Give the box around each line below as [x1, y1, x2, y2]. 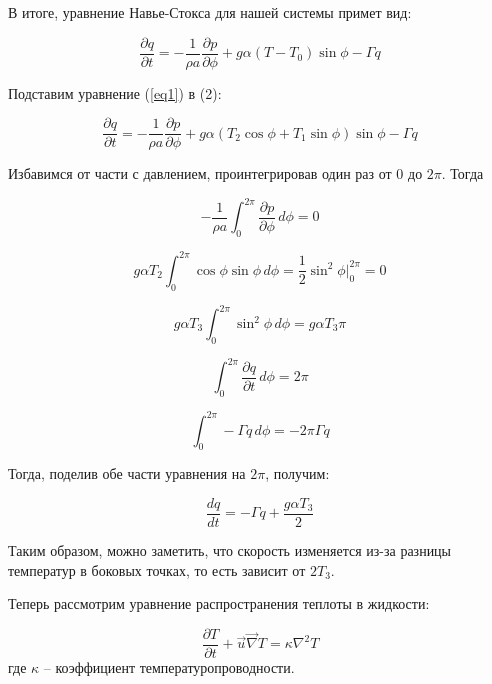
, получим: [265, 463, 330, 484]
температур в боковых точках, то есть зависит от [8, 559, 306, 580]
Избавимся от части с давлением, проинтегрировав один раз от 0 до [8, 163, 423, 184]
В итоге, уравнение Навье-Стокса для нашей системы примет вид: [8, 2, 412, 22]
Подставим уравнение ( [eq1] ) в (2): [8, 82, 222, 103]
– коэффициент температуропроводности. [43, 656, 295, 677]
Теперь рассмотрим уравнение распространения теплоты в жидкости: [8, 593, 430, 614]
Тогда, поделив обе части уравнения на [8, 463, 246, 484]
